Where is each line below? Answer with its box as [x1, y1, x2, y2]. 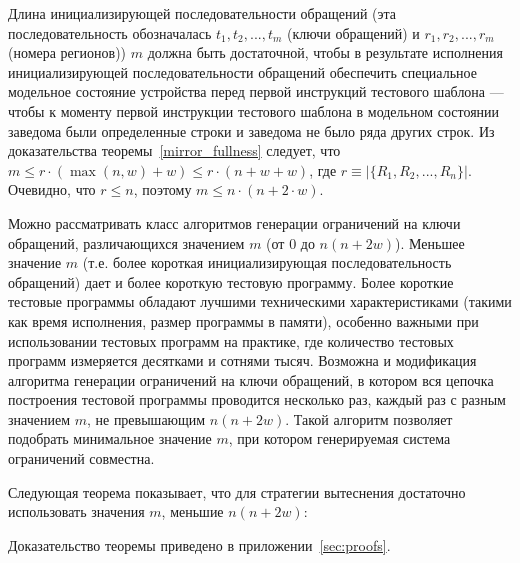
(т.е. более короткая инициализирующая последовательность [82, 252, 452, 273]
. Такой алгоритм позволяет [285, 408, 453, 429]
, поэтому [133, 179, 192, 200]
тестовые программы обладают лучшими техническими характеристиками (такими [8, 291, 512, 312]
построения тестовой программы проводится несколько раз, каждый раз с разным [8, 389, 506, 410]
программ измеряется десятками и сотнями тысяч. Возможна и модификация [8, 350, 477, 371]
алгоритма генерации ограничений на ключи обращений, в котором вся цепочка [8, 369, 494, 390]
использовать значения [8, 501, 145, 522]
